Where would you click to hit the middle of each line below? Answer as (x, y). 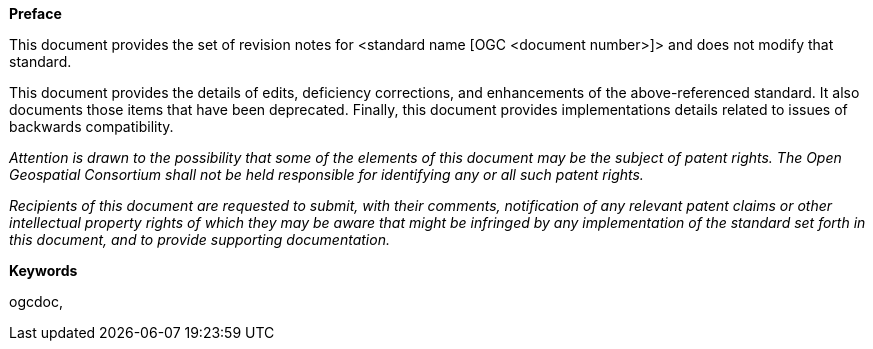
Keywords (43, 270)
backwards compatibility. (91, 126)
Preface (35, 13)
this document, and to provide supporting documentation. (199, 239)
